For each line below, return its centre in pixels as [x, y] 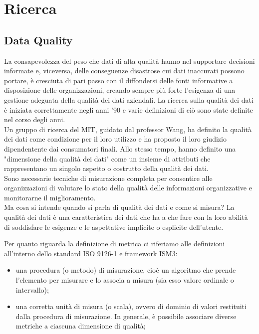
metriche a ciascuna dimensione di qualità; [81, 326]
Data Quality [38, 40]
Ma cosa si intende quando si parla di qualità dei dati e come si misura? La [119, 207]
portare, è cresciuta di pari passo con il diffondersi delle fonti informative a [119, 80]
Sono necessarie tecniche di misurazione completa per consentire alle [108, 178]
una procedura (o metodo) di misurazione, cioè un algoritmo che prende [126, 270]
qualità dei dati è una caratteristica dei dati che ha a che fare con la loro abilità [126, 217]
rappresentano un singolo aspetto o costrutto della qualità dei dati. [106, 168]
